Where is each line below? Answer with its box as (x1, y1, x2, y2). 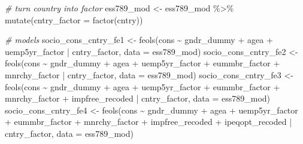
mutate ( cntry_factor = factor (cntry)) (5, 13, 143, 26)
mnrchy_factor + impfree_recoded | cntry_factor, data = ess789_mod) (5, 92, 271, 105)
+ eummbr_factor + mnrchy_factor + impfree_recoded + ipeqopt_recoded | (5, 115, 292, 128)
